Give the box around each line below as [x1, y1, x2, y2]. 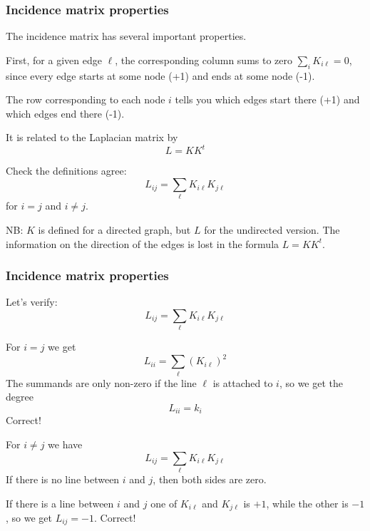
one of [150, 495, 178, 510]
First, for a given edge [6, 52, 102, 67]
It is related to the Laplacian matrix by [6, 130, 178, 145]
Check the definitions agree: [6, 163, 127, 178]
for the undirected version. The [204, 222, 340, 237]
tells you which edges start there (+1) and [175, 92, 360, 107]
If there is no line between [6, 471, 120, 486]
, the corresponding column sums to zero [115, 52, 293, 67]
